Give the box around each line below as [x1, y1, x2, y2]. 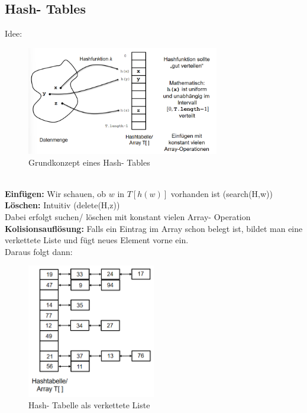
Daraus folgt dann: [5, 245, 73, 257]
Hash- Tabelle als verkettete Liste [28, 399, 150, 411]
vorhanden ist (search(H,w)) [170, 187, 273, 199]
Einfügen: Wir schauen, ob [5, 187, 106, 199]
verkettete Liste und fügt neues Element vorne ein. [5, 234, 189, 246]
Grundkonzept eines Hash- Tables [28, 156, 150, 168]
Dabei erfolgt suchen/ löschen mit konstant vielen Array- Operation [5, 211, 251, 223]
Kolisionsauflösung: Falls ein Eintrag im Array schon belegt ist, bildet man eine [5, 222, 303, 234]
